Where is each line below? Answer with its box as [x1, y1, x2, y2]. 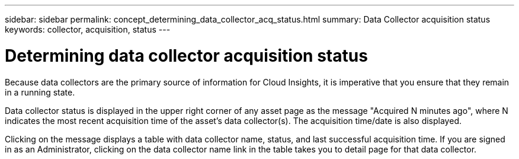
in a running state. [5, 87, 75, 97]
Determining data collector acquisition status [5, 45, 368, 66]
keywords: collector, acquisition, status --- [5, 24, 171, 34]
